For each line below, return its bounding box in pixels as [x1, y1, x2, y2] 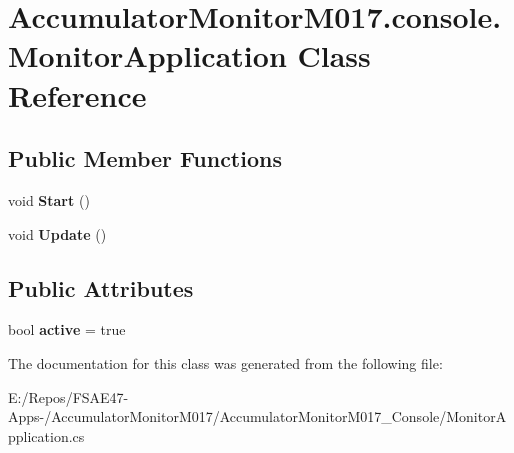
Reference [8, 74, 147, 115]
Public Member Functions [8, 143, 282, 174]
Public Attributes [8, 272, 194, 303]
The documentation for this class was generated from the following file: [8, 352, 443, 373]
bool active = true [8, 319, 126, 340]
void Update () [8, 223, 107, 244]
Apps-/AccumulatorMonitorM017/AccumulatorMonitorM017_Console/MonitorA [8, 406, 507, 427]
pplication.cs [8, 425, 85, 446]
